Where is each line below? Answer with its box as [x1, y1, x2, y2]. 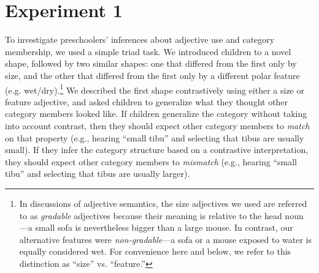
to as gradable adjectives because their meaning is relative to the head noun [19, 209, 304, 222]
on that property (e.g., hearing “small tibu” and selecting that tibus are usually [5, 131, 304, 144]
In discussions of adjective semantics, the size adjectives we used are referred [19, 196, 307, 209]
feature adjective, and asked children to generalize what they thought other [5, 95, 288, 108]
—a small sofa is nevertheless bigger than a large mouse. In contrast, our [19, 221, 293, 234]
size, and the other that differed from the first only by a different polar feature [5, 69, 300, 81]
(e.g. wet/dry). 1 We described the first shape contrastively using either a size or [5, 81, 304, 96]
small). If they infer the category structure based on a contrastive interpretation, [5, 143, 309, 156]
